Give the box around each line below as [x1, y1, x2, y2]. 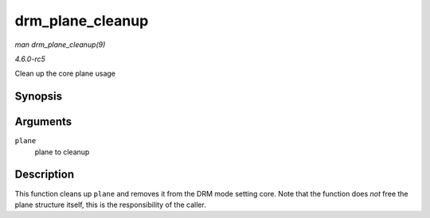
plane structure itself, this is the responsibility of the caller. [14, 200, 206, 209]
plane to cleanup [34, 147, 90, 157]
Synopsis [14, 90, 63, 103]
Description [14, 168, 75, 181]
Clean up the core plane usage [14, 68, 115, 79]
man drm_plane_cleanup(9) [14, 40, 106, 49]
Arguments [14, 115, 72, 129]
